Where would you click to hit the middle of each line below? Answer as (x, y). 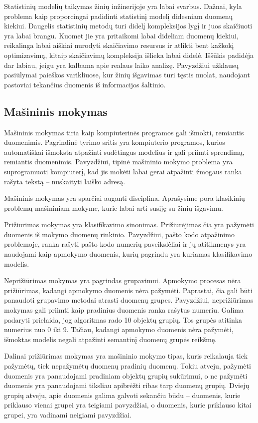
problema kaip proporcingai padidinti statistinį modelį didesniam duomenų (118, 16)
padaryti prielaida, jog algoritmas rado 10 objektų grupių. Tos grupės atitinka (123, 319)
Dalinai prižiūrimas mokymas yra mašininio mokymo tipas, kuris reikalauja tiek (126, 356)
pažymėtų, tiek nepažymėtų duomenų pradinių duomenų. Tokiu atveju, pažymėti (128, 366)
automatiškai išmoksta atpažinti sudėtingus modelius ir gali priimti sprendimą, (124, 152)
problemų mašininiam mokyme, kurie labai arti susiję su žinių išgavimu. (114, 208)
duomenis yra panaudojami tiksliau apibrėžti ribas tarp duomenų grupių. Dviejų (127, 385)
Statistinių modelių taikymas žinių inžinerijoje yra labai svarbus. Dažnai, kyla (123, 6)
